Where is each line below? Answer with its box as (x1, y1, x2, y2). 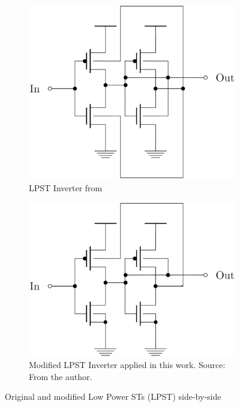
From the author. (29, 370, 92, 382)
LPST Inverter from (29, 181, 103, 194)
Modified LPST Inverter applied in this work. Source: (29, 358, 226, 371)
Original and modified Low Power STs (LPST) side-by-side (5, 390, 221, 403)
